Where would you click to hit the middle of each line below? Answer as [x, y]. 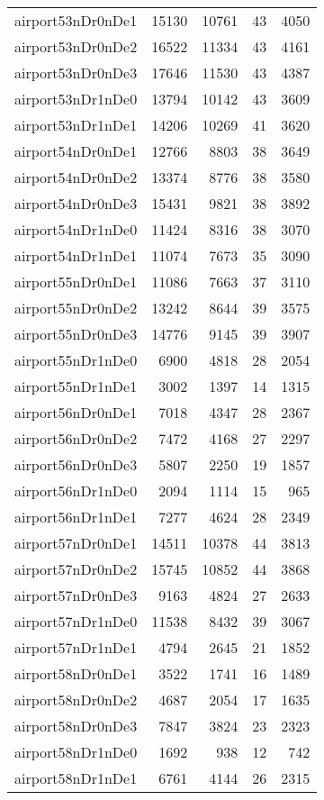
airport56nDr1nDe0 [76, 491]
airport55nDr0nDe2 [76, 308]
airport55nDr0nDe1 [76, 282]
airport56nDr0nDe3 [76, 464]
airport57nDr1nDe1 [76, 647]
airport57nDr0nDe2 [76, 569]
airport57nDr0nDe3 [76, 595]
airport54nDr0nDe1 [76, 151]
